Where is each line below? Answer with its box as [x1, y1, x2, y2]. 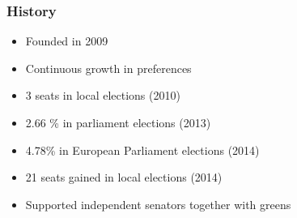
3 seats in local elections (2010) [25, 87, 180, 104]
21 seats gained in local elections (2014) [25, 169, 223, 186]
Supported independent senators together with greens [25, 195, 291, 212]
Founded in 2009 [25, 32, 108, 49]
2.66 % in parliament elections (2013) [25, 114, 211, 130]
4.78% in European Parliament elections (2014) [25, 141, 260, 158]
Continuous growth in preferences [25, 59, 192, 76]
